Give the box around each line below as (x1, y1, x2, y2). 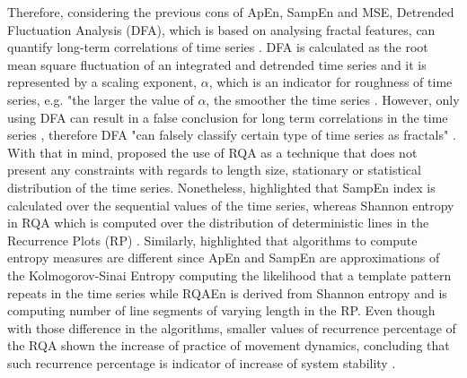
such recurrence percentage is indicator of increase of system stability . (7, 353, 396, 372)
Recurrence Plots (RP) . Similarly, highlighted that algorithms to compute (7, 230, 418, 249)
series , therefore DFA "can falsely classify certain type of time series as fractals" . (7, 125, 456, 144)
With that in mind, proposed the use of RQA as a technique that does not (7, 142, 418, 161)
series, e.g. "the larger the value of (7, 90, 194, 108)
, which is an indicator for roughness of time (208, 73, 453, 91)
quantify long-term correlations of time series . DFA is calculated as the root (7, 38, 428, 56)
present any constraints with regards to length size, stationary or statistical (7, 160, 421, 179)
